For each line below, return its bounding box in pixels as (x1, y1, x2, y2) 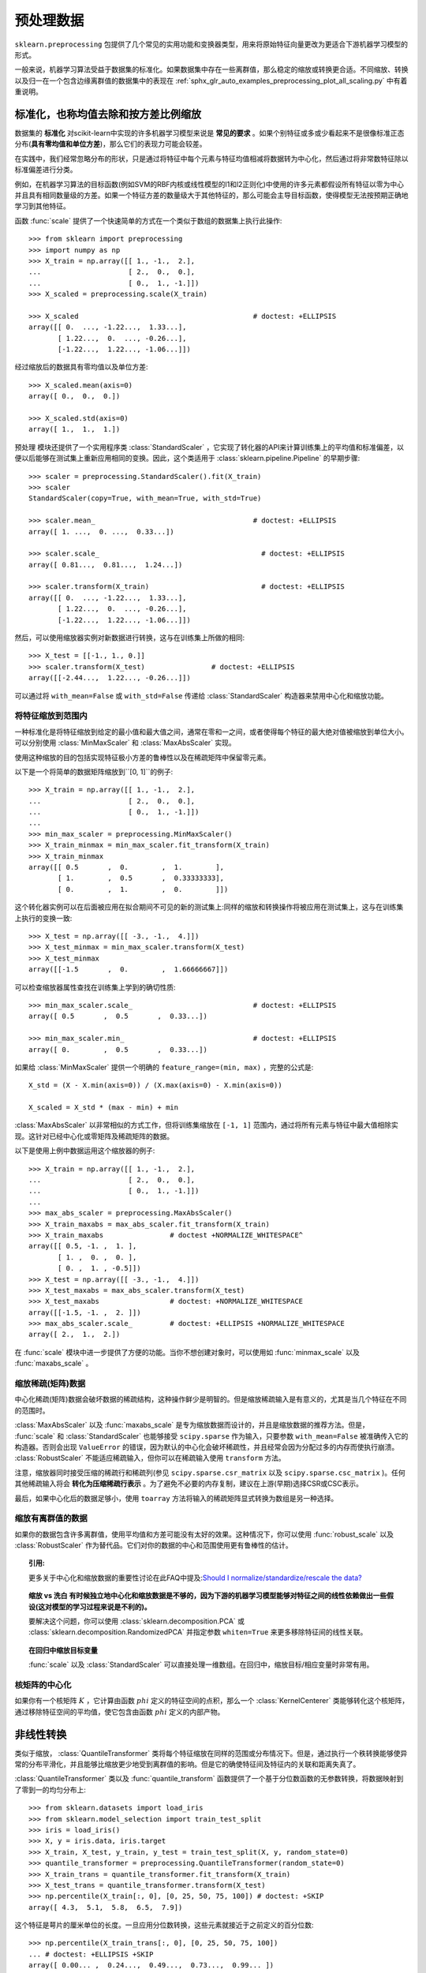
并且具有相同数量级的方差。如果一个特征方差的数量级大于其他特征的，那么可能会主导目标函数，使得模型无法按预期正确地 (14, 190, 409, 200)
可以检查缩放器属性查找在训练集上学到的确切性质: (14, 983, 177, 992)
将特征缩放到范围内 (14, 710, 88, 721)
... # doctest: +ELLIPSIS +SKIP (28, 1949, 154, 1959)
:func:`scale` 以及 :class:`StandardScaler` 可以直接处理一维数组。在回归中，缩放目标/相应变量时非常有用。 (28, 1660, 374, 1669)
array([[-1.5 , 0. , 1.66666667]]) (28, 965, 229, 974)
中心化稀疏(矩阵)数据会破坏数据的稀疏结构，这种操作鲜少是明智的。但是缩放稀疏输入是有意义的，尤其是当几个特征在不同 (14, 1395, 407, 1404)
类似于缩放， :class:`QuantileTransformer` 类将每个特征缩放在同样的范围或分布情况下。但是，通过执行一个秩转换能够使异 (14, 1748, 408, 1758)
